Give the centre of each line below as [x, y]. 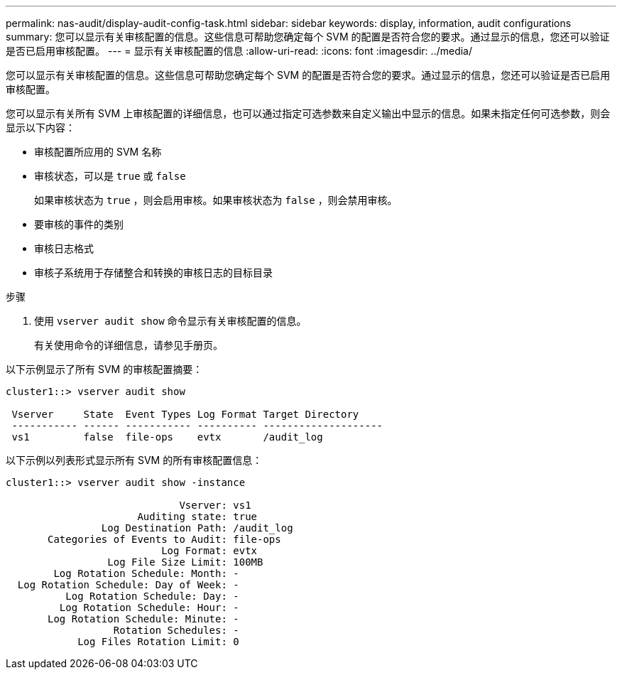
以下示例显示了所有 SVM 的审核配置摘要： [104, 369]
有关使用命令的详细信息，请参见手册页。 [129, 345]
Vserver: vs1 [215, 505]
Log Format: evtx [209, 551]
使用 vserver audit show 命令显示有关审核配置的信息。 [170, 321]
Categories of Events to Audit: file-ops [164, 539]
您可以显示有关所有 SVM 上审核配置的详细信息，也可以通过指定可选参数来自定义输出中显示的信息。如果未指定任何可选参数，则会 [308, 113]
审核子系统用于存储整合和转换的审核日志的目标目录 [153, 272]
